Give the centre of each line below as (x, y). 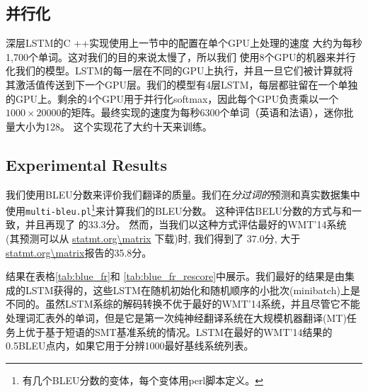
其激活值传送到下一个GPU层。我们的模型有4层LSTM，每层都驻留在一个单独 (182, 84)
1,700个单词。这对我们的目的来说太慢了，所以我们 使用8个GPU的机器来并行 (181, 56)
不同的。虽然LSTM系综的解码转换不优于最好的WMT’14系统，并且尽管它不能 (183, 304)
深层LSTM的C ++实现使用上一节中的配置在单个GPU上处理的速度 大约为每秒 (184, 43)
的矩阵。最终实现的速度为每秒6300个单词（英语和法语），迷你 (202, 112)
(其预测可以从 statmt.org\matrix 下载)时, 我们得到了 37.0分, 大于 (153, 239)
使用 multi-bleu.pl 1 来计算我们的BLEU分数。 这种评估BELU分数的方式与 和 (179, 209)
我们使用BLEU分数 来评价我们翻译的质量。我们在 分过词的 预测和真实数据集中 (183, 194)
